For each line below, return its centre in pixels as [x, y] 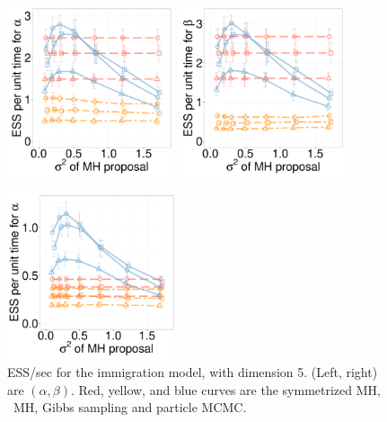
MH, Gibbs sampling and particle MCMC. [130, 407]
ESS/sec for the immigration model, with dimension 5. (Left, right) [193, 372]
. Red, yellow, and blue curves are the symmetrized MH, [225, 389]
